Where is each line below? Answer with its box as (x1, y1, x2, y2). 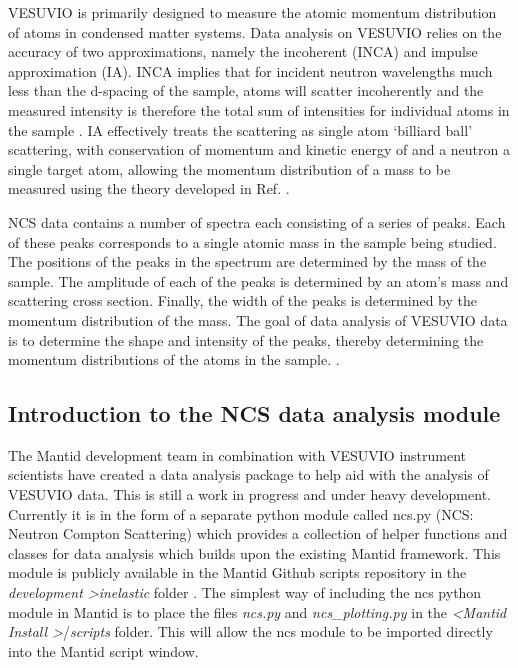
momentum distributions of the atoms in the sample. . (8, 349, 340, 370)
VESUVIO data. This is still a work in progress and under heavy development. (8, 484, 491, 505)
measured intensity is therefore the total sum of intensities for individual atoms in (8, 99, 510, 120)
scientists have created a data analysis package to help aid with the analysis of (8, 464, 489, 485)
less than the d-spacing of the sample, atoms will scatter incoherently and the (8, 80, 484, 101)
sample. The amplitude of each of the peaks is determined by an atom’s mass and (8, 270, 509, 291)
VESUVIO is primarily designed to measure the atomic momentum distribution (8, 2, 497, 22)
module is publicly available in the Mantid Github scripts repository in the (8, 562, 467, 583)
